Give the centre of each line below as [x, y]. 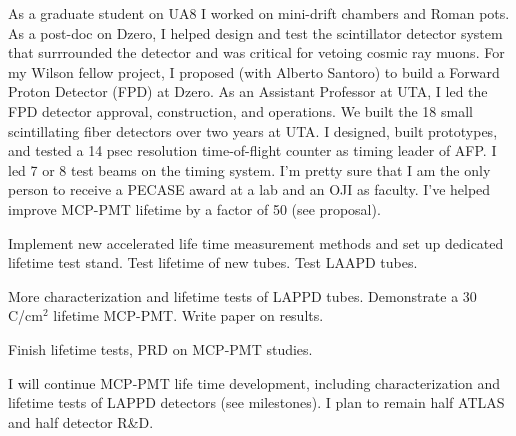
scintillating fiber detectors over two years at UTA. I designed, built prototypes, [253, 130]
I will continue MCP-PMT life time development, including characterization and [254, 382]
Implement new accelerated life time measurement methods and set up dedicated [256, 242]
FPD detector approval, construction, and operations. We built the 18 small [240, 110]
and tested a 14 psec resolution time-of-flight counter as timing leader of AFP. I [252, 150]
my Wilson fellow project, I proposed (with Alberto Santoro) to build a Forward [254, 71]
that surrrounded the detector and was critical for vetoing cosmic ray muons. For [256, 52]
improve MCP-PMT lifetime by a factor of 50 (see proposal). [194, 208]
